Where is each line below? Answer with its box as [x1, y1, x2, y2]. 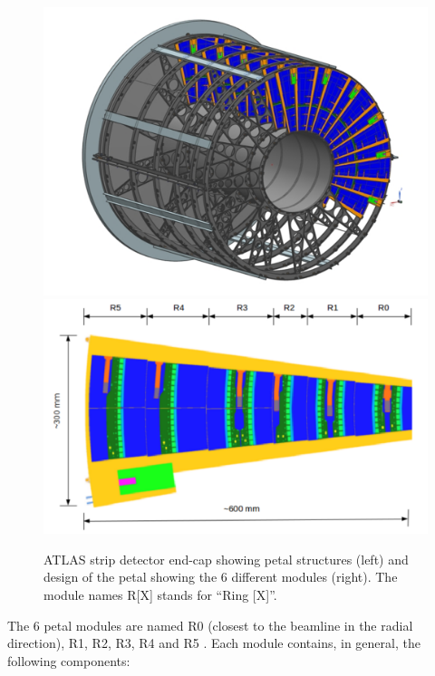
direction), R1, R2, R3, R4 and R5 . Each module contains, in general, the [7, 633, 420, 652]
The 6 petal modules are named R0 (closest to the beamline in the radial [7, 615, 413, 634]
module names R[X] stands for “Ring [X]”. [43, 584, 277, 604]
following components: [7, 651, 130, 670]
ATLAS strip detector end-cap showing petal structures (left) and [43, 549, 409, 568]
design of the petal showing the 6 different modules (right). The [43, 567, 398, 586]
